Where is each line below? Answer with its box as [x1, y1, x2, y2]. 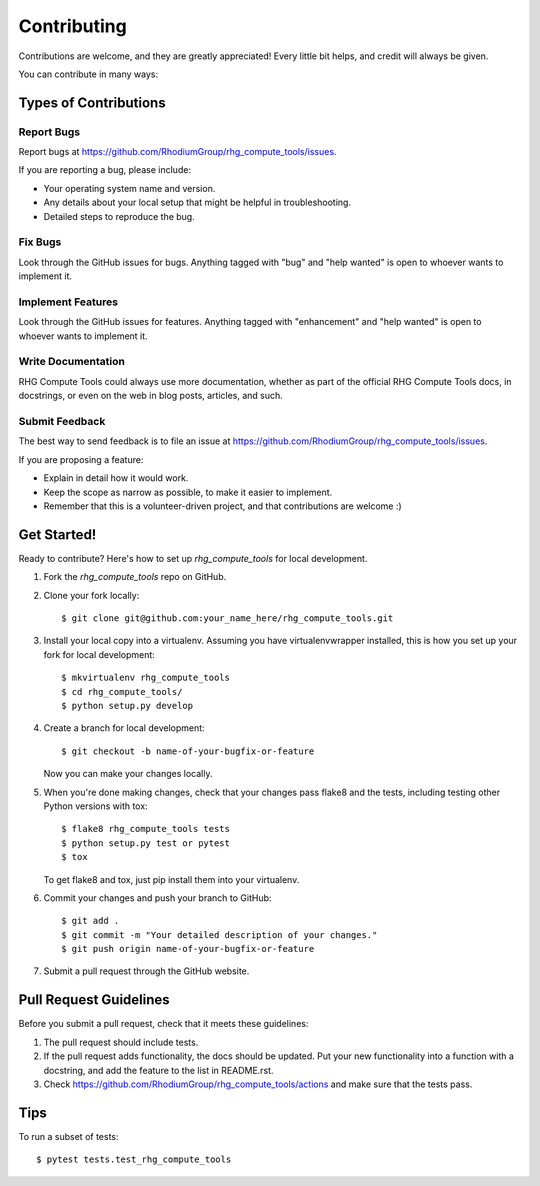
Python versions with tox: [43, 800, 149, 812]
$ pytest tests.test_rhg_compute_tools [36, 1154, 232, 1165]
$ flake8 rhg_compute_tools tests [61, 823, 230, 835]
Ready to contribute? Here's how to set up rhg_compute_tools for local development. [18, 552, 368, 564]
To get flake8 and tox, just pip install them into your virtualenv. [43, 873, 300, 885]
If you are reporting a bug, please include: [18, 164, 192, 176]
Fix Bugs [18, 235, 62, 249]
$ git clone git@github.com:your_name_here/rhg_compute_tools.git [61, 613, 394, 624]
